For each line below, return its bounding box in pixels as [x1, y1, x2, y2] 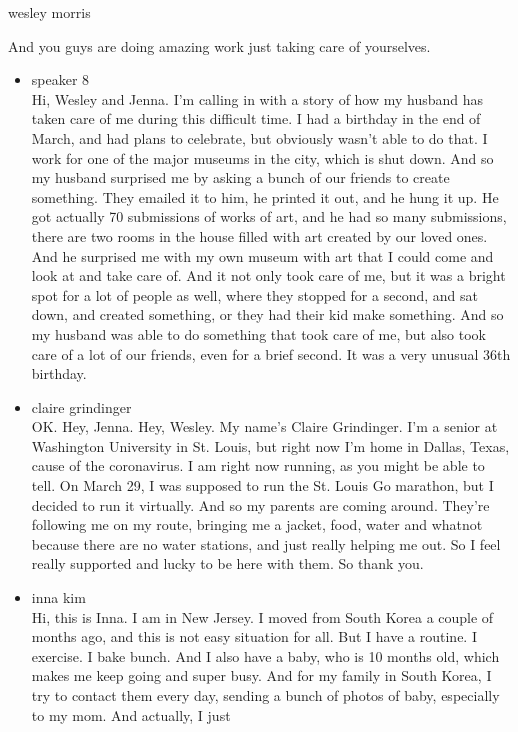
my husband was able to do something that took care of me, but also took [31, 323, 486, 344]
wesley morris [8, 2, 91, 22]
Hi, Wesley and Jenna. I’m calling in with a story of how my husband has [31, 88, 484, 109]
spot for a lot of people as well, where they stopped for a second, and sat [31, 284, 478, 305]
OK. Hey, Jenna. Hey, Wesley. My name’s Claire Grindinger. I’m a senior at [31, 416, 498, 437]
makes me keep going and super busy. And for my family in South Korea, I [31, 665, 492, 686]
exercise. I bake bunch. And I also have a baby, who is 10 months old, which [31, 645, 500, 666]
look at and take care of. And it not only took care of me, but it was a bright [31, 265, 506, 286]
